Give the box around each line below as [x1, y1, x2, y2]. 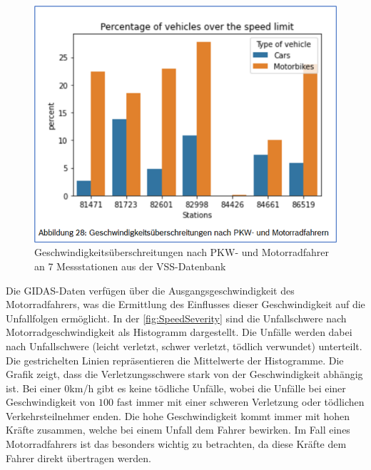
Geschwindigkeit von [6, 394, 96, 409]
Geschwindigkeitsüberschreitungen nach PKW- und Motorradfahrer [34, 245, 330, 260]
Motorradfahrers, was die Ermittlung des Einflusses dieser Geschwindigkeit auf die [6, 297, 365, 312]
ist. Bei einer [6, 380, 61, 395]
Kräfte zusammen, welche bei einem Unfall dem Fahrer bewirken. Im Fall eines [6, 422, 350, 437]
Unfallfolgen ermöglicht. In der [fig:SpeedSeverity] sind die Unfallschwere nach [6, 310, 347, 325]
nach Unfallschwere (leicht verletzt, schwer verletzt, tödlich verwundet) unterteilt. [6, 338, 362, 353]
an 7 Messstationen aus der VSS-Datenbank [34, 258, 226, 273]
